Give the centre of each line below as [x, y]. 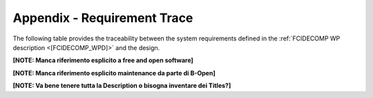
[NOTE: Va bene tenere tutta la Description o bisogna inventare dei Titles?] [122, 86]
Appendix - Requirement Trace [103, 18]
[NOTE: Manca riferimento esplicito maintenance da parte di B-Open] [114, 73]
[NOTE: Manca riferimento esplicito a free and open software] [103, 60]
